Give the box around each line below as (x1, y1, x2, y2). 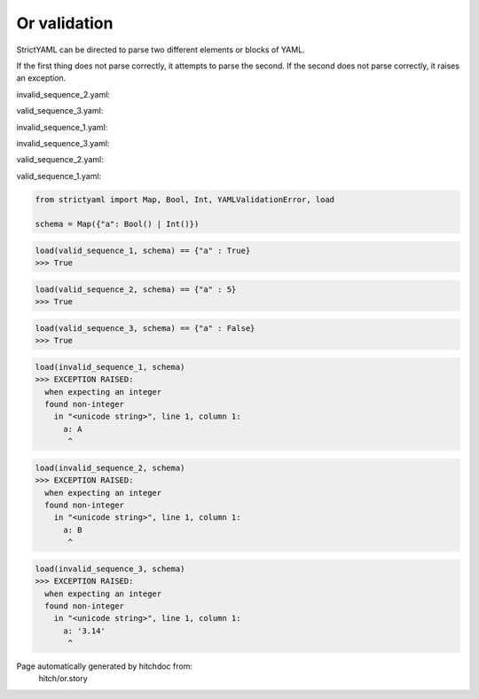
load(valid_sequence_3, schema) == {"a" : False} (35, 323, 255, 333)
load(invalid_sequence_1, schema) (35, 362, 185, 372)
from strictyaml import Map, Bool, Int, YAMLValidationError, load (35, 194, 335, 204)
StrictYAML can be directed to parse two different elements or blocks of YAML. (16, 44, 305, 55)
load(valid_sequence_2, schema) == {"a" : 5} (35, 284, 237, 295)
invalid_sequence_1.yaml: (16, 122, 108, 132)
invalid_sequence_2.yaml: (16, 89, 111, 99)
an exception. (16, 73, 67, 83)
